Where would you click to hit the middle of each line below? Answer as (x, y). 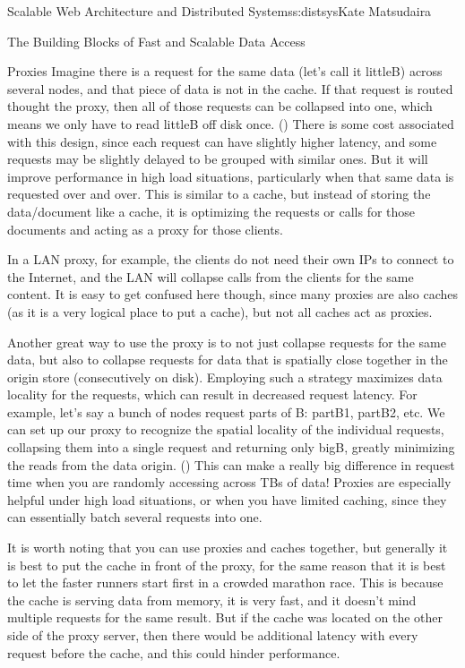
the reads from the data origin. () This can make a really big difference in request (231, 464)
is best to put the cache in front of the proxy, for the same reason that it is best (227, 565)
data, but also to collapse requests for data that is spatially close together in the (228, 360)
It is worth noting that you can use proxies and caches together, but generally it (228, 548)
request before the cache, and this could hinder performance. (174, 652)
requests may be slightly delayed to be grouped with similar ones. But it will (218, 159)
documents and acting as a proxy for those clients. (145, 229)
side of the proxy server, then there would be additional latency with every (213, 635)
